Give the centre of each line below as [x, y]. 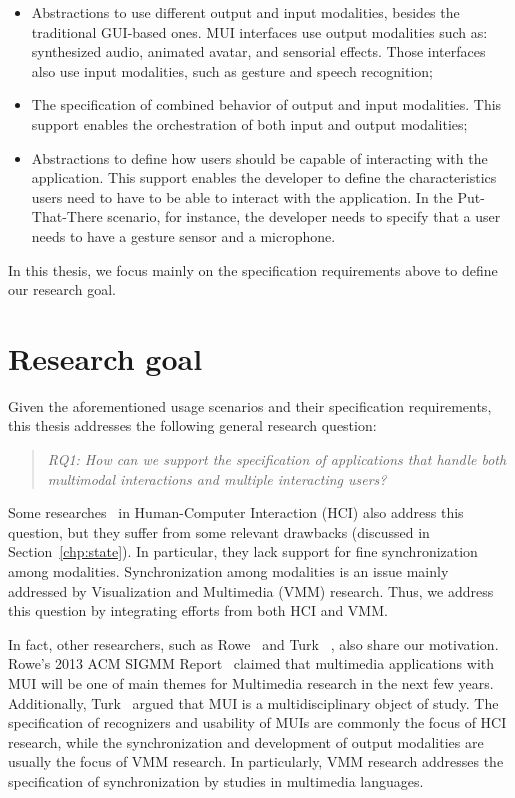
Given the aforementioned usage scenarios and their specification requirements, [250, 405]
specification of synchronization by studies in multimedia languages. [216, 780]
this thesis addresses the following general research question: [192, 425]
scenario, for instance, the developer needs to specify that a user [304, 216]
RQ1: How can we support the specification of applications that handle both [277, 459]
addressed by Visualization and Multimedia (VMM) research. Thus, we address [251, 590]
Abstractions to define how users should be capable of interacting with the [259, 157]
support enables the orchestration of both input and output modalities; [249, 123]
